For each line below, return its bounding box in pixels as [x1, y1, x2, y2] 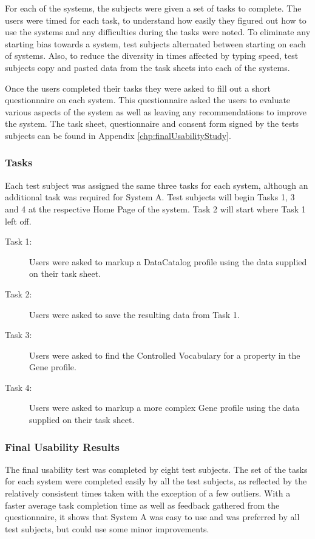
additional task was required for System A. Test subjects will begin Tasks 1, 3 [5, 191, 295, 203]
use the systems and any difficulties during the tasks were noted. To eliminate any [5, 25, 311, 38]
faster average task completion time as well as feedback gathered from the [5, 498, 280, 511]
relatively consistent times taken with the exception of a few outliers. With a [5, 487, 291, 500]
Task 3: [5, 328, 32, 341]
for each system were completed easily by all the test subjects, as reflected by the [5, 475, 307, 487]
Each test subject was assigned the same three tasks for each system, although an [5, 178, 308, 191]
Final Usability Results [5, 439, 120, 454]
